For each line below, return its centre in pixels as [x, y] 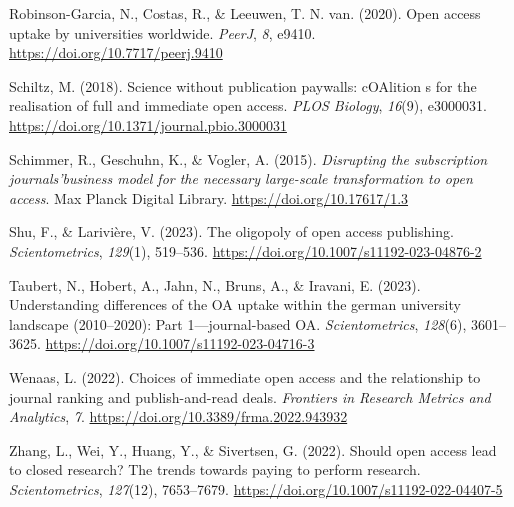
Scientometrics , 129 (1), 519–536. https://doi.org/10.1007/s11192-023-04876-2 [245, 250]
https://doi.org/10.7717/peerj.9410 [116, 52]
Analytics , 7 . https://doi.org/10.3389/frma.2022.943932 [178, 416]
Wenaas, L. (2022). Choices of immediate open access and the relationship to [245, 376]
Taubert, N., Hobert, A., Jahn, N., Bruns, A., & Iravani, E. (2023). [215, 284]
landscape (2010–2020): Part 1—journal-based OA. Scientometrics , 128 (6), [238, 323]
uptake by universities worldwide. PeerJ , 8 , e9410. [162, 32]
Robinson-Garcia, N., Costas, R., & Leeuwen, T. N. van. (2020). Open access [245, 13]
